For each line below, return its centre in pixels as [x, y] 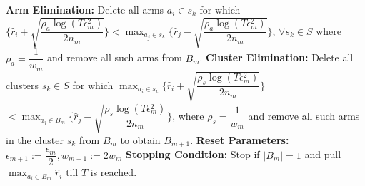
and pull [323, 154]
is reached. [114, 172]
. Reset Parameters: [240, 139]
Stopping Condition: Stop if [192, 154]
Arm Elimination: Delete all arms [85, 9]
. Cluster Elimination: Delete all [276, 57]
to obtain [140, 139]
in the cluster [35, 139]
